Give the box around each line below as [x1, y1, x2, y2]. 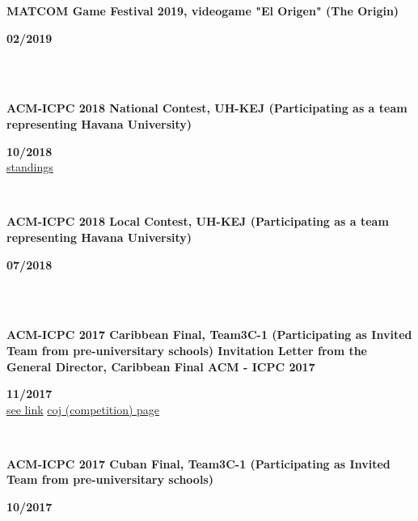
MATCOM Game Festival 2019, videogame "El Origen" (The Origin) [6, 2, 399, 19]
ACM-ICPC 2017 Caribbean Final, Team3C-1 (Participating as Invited [6, 326, 412, 343]
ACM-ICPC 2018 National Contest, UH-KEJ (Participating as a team [6, 100, 407, 116]
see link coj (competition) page [6, 400, 160, 417]
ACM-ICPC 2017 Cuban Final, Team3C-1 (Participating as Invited [6, 455, 391, 472]
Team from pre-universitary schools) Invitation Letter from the [6, 341, 367, 358]
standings [6, 159, 53, 176]
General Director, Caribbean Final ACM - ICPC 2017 [6, 358, 315, 375]
